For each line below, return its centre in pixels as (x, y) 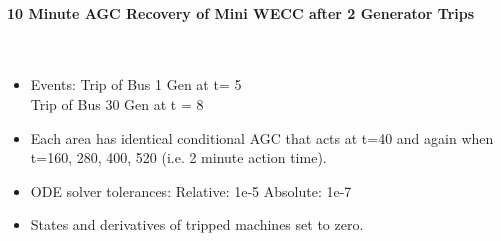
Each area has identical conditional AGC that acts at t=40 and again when (262, 137)
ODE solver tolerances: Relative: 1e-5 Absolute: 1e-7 (191, 190)
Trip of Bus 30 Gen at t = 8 (117, 103)
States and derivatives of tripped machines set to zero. (197, 224)
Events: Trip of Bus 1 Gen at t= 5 (136, 84)
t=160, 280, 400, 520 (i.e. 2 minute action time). (178, 157)
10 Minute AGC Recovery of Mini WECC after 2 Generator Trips (241, 12)
